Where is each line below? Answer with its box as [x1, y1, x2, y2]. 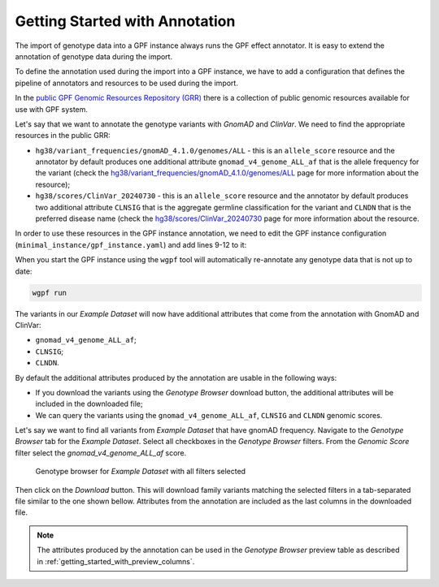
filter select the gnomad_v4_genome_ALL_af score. [15, 447, 187, 458]
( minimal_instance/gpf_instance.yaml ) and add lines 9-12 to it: [15, 240, 247, 249]
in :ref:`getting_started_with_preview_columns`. [37, 556, 195, 566]
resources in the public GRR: [15, 131, 111, 140]
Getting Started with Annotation [15, 12, 236, 30]
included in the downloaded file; [35, 399, 143, 409]
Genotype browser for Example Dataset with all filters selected [35, 467, 246, 477]
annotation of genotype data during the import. [15, 51, 173, 61]
